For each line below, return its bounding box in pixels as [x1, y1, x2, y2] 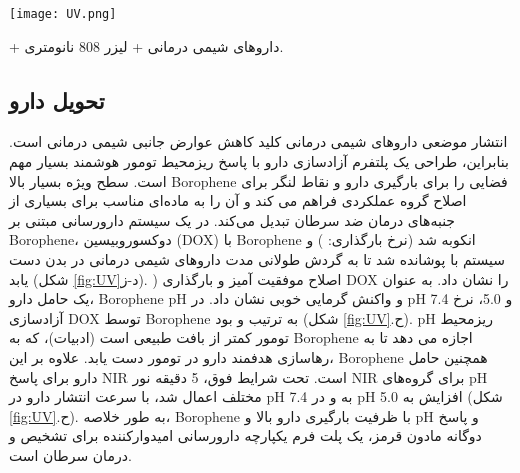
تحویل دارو [9, 84, 105, 115]
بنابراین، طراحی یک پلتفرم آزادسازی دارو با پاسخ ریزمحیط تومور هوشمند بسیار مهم [9, 151, 509, 172]
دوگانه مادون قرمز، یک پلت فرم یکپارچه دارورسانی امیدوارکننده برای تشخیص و [9, 425, 482, 446]
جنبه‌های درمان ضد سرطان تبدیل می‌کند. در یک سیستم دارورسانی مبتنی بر [9, 209, 456, 230]
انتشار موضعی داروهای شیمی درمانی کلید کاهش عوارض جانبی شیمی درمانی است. [9, 131, 508, 152]
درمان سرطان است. [9, 444, 132, 465]
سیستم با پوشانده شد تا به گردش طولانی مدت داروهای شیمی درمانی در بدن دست [9, 249, 505, 270]
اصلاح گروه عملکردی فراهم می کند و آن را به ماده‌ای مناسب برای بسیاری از [9, 190, 467, 211]
